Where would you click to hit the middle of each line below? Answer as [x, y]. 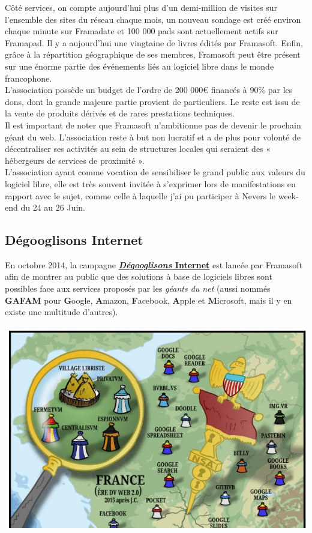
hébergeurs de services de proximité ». [75, 160]
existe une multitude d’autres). [61, 312]
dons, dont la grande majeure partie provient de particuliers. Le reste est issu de [152, 101]
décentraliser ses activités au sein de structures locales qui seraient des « [138, 149]
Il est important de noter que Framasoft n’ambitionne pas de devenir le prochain [153, 125]
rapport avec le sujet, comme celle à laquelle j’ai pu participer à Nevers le [140, 195]
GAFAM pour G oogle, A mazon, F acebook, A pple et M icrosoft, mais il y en [148, 300]
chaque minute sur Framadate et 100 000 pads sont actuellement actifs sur [142, 31]
